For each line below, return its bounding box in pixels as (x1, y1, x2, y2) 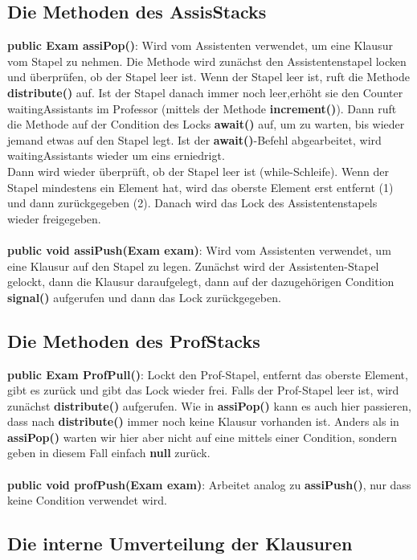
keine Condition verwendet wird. (7, 492, 167, 509)
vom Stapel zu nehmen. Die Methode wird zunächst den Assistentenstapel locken (7, 52, 407, 69)
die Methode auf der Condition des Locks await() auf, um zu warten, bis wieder (7, 116, 405, 133)
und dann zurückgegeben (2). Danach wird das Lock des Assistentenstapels (7, 194, 378, 211)
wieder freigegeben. (7, 210, 101, 227)
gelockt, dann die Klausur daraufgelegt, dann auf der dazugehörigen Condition (7, 273, 395, 290)
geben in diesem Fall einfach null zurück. (7, 444, 211, 461)
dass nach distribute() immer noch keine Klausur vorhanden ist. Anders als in (7, 413, 399, 430)
